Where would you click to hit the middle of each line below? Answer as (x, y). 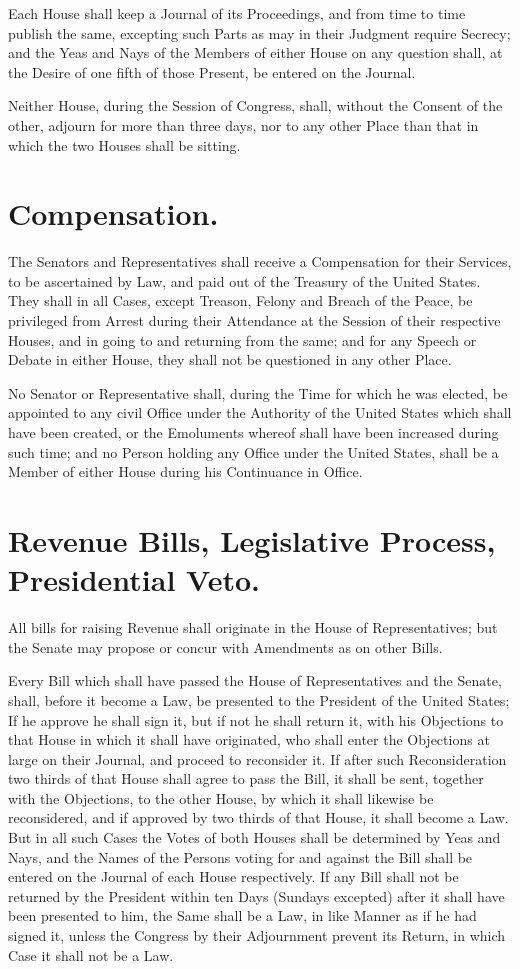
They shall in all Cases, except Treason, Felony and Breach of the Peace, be (240, 300)
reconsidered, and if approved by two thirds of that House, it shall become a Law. (258, 817)
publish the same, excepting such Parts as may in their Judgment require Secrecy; (259, 32)
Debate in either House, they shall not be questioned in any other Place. (230, 359)
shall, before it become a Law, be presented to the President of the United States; (259, 699)
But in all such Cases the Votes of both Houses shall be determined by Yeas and (254, 837)
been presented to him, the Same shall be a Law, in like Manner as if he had (242, 915)
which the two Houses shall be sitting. (124, 144)
